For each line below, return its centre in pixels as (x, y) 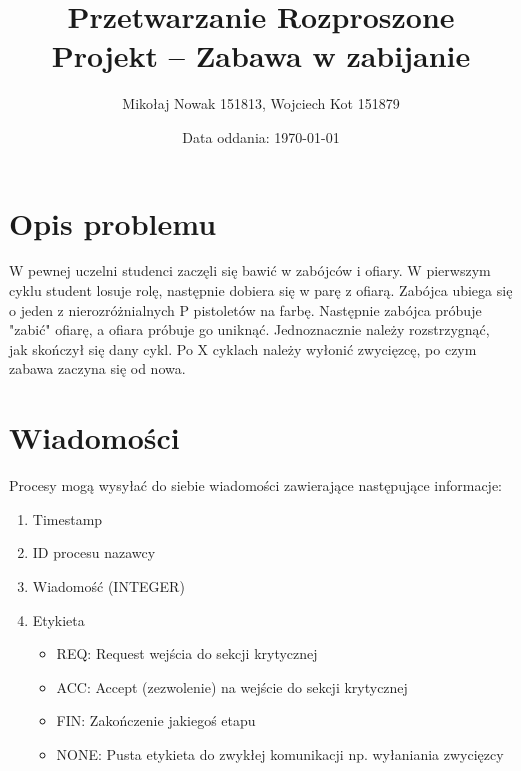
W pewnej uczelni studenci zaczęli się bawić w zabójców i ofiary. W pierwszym (250, 270)
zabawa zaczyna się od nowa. (97, 368)
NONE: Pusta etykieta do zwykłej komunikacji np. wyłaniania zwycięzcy (280, 753)
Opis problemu (113, 222)
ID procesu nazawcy (94, 552)
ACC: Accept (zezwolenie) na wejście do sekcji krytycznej (232, 686)
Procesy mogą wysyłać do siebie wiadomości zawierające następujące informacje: (256, 485)
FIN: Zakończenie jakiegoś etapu (156, 720)
